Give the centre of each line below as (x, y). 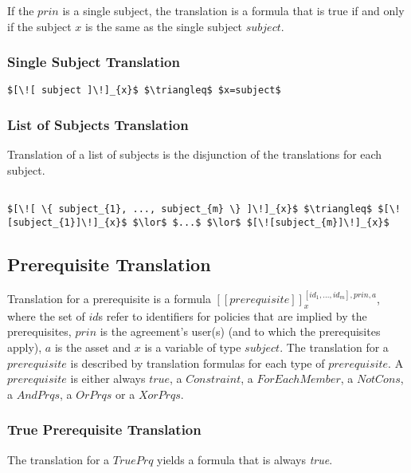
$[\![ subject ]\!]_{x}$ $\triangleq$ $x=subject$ (144, 91)
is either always (108, 378)
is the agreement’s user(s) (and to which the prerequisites (240, 331)
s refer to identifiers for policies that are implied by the (233, 315)
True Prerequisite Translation (104, 430)
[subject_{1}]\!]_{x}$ (67, 222)
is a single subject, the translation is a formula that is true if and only (233, 10)
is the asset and (93, 347)
